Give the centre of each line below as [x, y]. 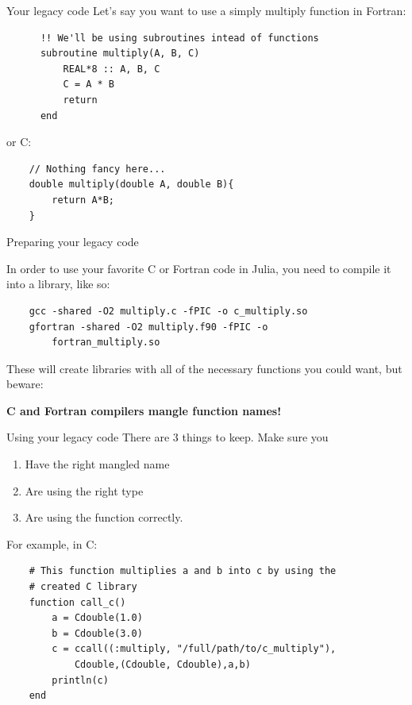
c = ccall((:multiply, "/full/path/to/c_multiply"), [194, 649]
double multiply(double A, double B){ [131, 185]
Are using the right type [84, 490]
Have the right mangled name [97, 464]
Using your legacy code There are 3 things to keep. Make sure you [167, 437]
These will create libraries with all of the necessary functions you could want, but [204, 368]
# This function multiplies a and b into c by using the [183, 571]
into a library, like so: [58, 284]
